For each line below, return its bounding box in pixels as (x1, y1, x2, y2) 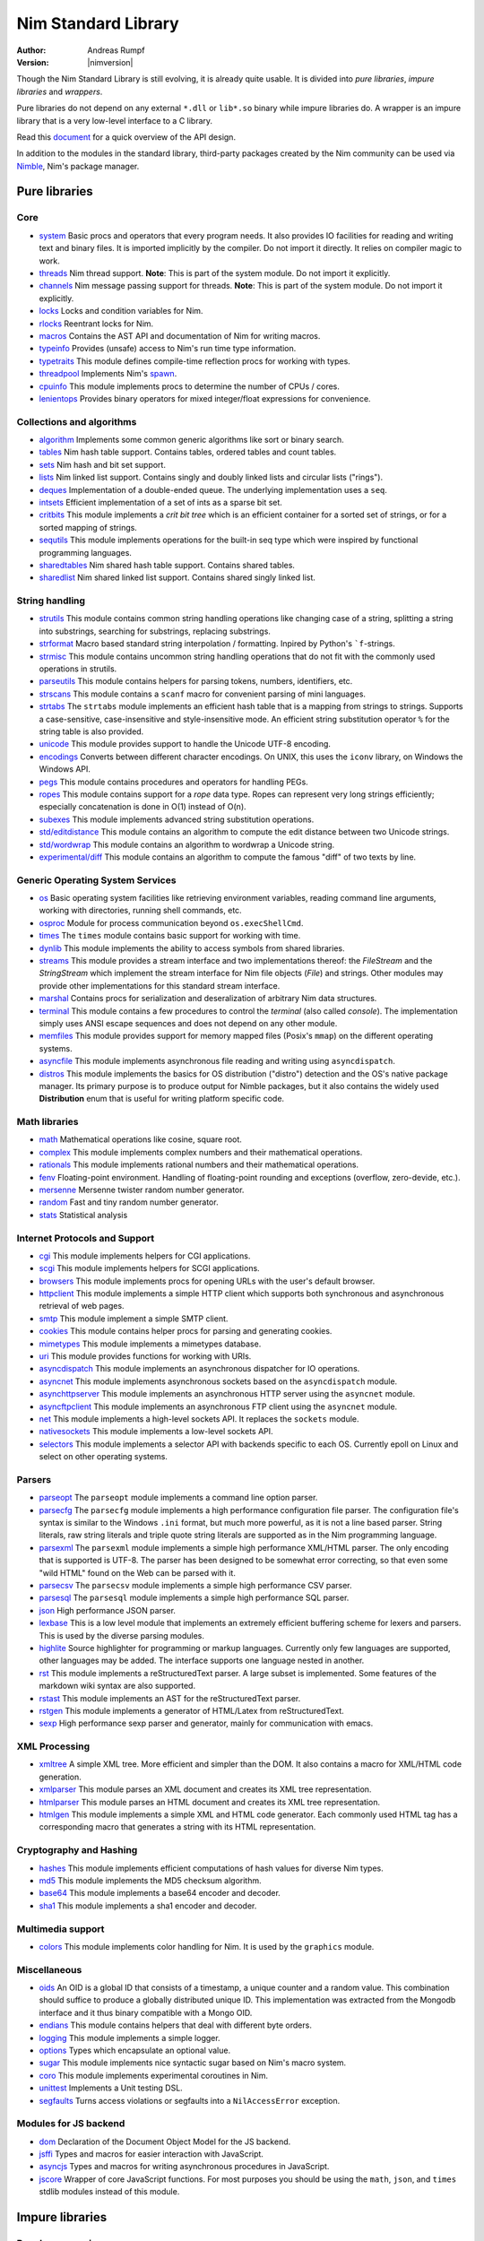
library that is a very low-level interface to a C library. (16, 115, 213, 125)
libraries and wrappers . (16, 86, 103, 97)
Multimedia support (16, 1923, 105, 1935)
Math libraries (16, 1116, 80, 1129)
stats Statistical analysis (39, 1209, 128, 1220)
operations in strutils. (39, 663, 117, 674)
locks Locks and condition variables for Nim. (39, 306, 203, 316)
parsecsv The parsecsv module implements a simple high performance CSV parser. (39, 1580, 353, 1591)
